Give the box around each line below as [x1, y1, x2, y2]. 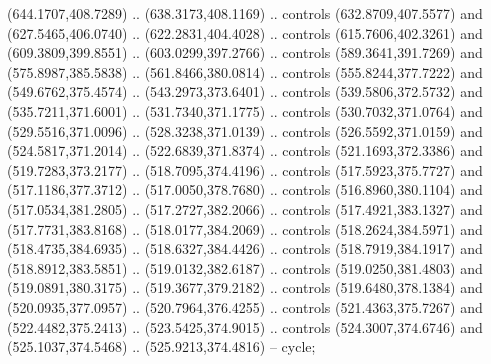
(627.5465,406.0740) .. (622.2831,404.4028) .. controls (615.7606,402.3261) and [7, 22, 483, 43]
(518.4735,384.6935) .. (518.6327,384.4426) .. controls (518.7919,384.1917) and [7, 238, 483, 259]
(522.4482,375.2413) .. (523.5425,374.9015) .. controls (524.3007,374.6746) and [7, 316, 483, 337]
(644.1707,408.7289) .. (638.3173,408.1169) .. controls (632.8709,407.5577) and [7, 3, 483, 23]
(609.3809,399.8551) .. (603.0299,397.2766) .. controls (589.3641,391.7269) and [7, 42, 483, 63]
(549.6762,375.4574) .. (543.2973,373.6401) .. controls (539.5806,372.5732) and [7, 81, 483, 102]
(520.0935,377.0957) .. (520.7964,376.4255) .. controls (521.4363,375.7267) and [7, 296, 483, 317]
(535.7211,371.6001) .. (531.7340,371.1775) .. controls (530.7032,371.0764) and [7, 100, 483, 121]
